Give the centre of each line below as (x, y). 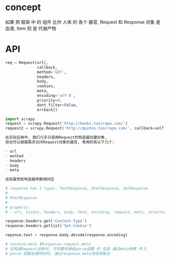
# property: (18, 207)
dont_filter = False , (58, 105)
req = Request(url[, (27, 62)
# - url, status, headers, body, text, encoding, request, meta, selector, (87, 212)
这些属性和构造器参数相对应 (30, 179)
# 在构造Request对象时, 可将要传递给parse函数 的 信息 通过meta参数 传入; (77, 249)
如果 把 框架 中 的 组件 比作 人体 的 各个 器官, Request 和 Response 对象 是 (83, 22)
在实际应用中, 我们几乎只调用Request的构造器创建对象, (56, 138)
